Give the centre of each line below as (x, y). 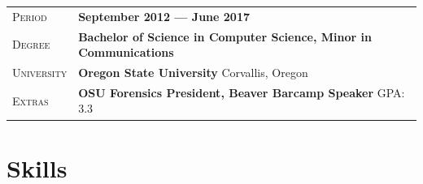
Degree (31, 44)
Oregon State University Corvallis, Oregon (193, 73)
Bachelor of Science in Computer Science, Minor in (225, 36)
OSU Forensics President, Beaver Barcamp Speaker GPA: (242, 92)
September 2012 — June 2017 (164, 16)
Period (30, 16)
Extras (31, 100)
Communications (126, 52)
